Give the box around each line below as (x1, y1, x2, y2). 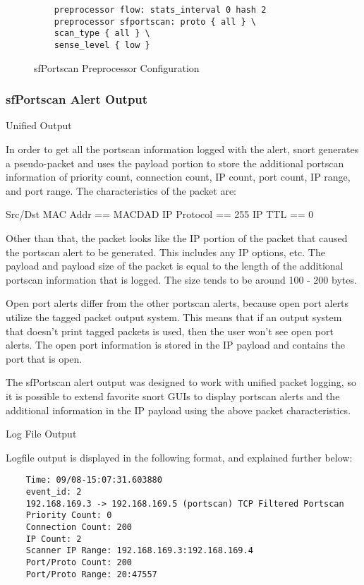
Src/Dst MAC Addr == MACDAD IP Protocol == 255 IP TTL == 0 (6, 207, 314, 222)
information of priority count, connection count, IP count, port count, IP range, (6, 169, 351, 184)
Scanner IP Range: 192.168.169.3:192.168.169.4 (25, 545, 253, 556)
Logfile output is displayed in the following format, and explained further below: (6, 450, 353, 464)
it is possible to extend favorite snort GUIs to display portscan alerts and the (6, 388, 340, 403)
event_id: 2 (25, 486, 82, 497)
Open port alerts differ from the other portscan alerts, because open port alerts (6, 296, 349, 310)
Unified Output (6, 118, 72, 133)
